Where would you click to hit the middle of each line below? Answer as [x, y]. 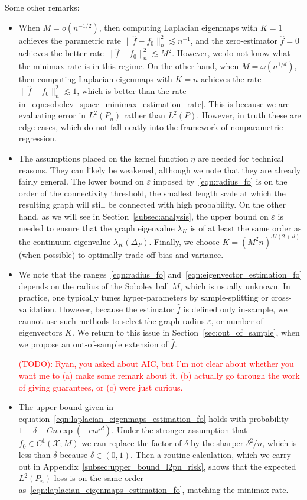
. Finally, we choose [184, 241]
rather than [144, 115]
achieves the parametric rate [70, 40]
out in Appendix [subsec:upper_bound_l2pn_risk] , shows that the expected [157, 466]
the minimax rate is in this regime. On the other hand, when [129, 66]
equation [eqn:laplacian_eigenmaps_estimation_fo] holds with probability [153, 418]
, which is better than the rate [132, 90]
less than [35, 454]
